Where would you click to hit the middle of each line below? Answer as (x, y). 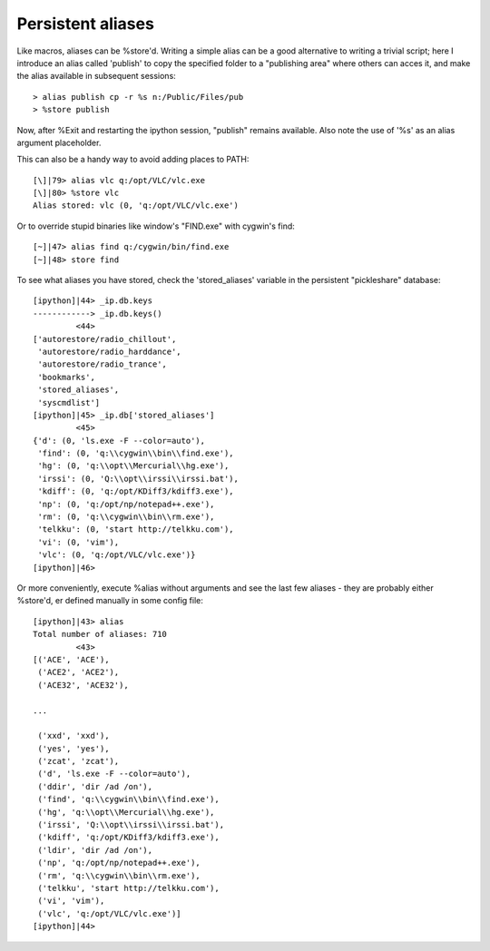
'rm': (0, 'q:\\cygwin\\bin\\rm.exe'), (126, 517)
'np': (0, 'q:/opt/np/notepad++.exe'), (126, 504)
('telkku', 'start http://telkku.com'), (128, 888)
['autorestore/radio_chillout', (105, 339)
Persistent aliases (85, 24)
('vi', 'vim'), (71, 901)
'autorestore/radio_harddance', (109, 351)
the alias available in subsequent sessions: (96, 76)
